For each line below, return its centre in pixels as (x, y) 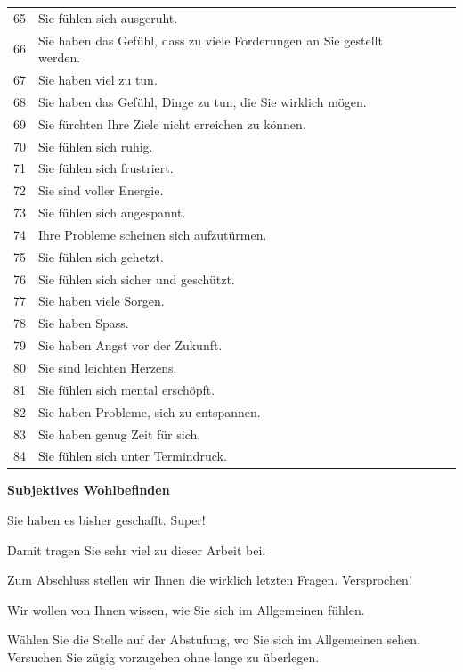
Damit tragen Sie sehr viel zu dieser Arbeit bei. (137, 549)
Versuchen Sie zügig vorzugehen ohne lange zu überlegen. (163, 657)
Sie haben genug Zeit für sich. (120, 434)
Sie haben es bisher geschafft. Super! (106, 520)
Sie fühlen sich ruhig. (96, 146)
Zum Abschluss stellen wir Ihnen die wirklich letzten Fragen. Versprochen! (210, 580)
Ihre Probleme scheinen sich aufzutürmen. (153, 234)
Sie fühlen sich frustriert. (106, 168)
